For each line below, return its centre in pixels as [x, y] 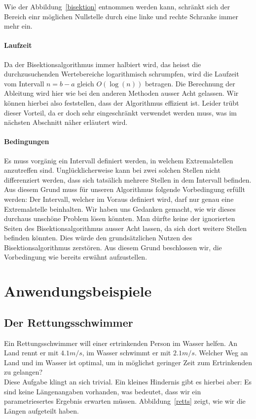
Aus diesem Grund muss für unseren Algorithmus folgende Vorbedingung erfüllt [125, 189]
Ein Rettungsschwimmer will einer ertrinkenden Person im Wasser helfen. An [121, 343]
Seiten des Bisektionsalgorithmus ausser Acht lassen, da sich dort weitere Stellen [126, 228]
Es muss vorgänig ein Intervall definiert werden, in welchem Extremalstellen [119, 160]
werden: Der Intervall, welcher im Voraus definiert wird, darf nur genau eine [119, 199]
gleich [86, 83]
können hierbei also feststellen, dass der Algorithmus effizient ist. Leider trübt [122, 102]
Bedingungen [27, 141]
